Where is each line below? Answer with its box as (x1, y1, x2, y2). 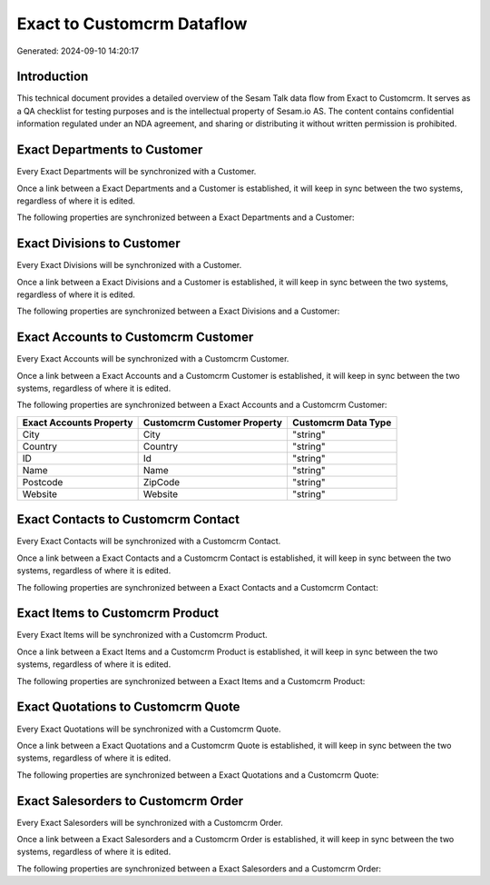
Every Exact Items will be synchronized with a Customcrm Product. (16, 630, 268, 641)
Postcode (22, 475, 64, 488)
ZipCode (142, 475, 181, 488)
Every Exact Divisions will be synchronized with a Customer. (16, 260, 242, 271)
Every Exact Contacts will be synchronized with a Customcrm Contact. (16, 536, 281, 547)
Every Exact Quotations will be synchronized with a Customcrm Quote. (16, 723, 281, 734)
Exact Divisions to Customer (16, 236, 181, 252)
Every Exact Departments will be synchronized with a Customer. (16, 166, 257, 177)
